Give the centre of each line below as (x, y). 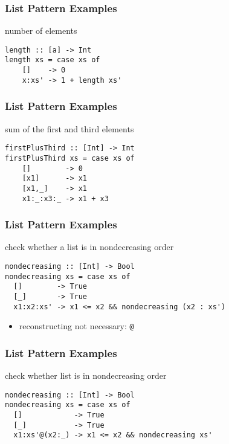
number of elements (41, 31)
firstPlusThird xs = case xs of (70, 158)
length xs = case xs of (53, 60)
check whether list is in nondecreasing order (86, 375)
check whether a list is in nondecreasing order (89, 247)
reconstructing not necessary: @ (76, 326)
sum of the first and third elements (69, 128)
